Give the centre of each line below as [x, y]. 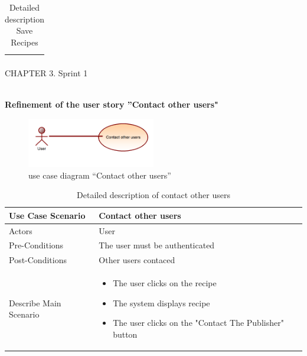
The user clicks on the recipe [165, 283]
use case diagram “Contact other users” [100, 175]
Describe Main [35, 302]
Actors [21, 230]
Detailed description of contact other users [153, 195]
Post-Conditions [38, 260]
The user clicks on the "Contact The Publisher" [198, 323]
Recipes [25, 42]
